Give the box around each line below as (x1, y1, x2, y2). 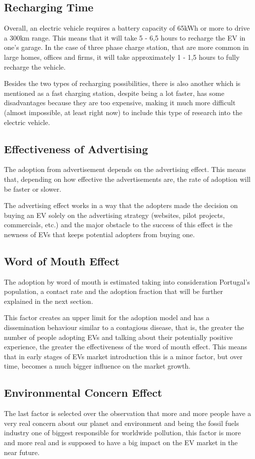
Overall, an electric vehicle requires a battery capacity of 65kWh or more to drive (4, 23, 250, 33)
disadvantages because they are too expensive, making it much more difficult (4, 97, 236, 108)
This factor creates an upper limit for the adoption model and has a (4, 312, 210, 323)
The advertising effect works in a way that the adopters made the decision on (4, 200, 238, 210)
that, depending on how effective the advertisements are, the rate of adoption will (4, 173, 251, 184)
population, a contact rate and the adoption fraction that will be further (4, 286, 223, 296)
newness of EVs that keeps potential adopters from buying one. (4, 229, 195, 239)
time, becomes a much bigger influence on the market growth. (4, 361, 191, 371)
